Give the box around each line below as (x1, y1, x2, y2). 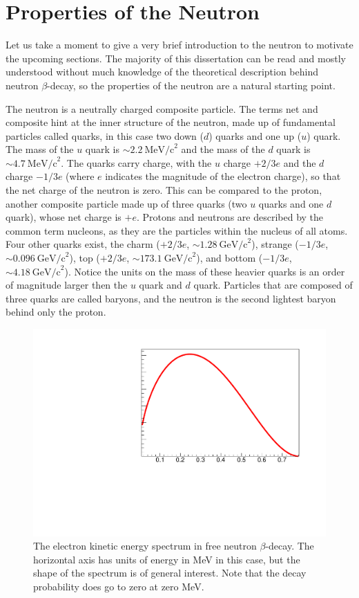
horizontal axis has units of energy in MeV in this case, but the (33, 552, 300, 566)
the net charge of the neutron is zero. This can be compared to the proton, (6, 183, 322, 197)
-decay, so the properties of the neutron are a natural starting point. (47, 78, 336, 92)
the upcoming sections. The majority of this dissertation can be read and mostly (6, 51, 346, 65)
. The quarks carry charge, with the (61, 155, 212, 170)
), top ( (69, 251, 100, 265)
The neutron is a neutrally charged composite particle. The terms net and (6, 101, 318, 116)
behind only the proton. (6, 305, 106, 319)
